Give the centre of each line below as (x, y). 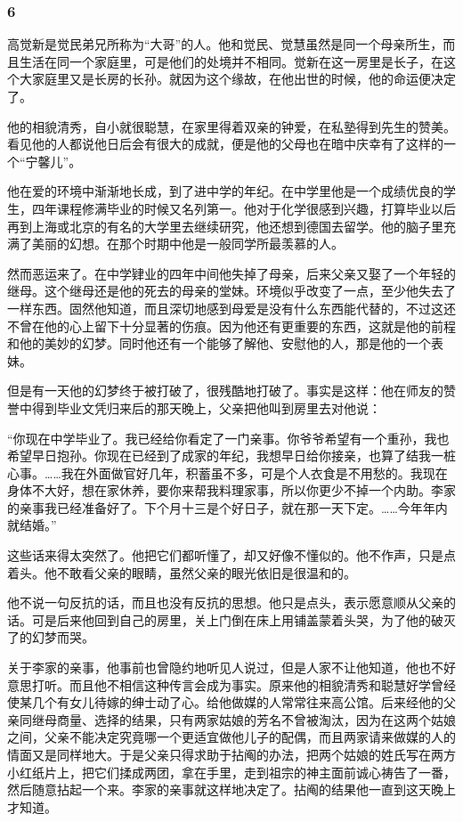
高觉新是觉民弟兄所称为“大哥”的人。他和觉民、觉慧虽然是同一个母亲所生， (225, 44)
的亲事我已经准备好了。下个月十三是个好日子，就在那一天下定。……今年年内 (227, 507)
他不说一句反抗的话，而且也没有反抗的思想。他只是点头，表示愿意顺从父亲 (225, 602)
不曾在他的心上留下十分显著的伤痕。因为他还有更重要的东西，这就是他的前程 (231, 326)
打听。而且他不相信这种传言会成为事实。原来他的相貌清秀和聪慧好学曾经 (244, 684)
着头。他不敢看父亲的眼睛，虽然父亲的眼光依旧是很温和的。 (182, 572)
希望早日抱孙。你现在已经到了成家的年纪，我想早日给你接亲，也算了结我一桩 (231, 456)
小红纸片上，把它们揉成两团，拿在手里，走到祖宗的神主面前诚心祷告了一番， (231, 772)
